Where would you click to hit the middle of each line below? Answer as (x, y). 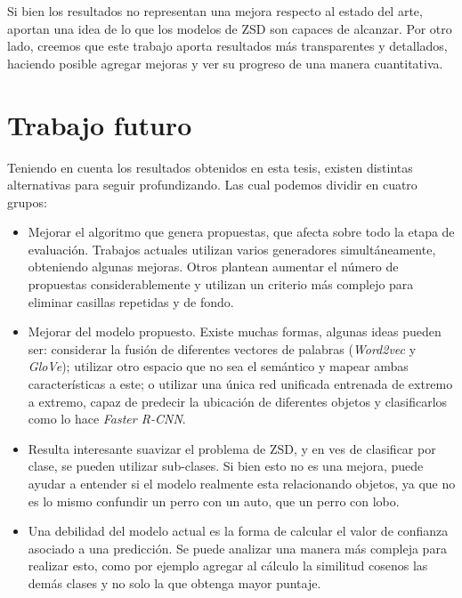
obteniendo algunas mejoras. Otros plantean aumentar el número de (213, 267)
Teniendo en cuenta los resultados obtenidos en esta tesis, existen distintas (210, 167)
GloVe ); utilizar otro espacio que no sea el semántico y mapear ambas (218, 366)
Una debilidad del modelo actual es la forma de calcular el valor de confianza (238, 531)
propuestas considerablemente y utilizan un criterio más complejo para (221, 284)
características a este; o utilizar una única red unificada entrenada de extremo (240, 384)
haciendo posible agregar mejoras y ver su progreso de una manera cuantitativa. (225, 63)
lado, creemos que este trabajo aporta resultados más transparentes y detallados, (227, 46)
